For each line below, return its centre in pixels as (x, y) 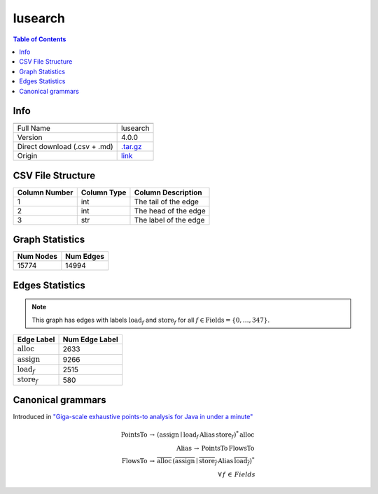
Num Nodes (37, 257)
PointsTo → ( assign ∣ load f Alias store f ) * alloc (188, 435)
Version (30, 138)
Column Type (104, 192)
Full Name (34, 128)
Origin (27, 156)
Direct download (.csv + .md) (65, 147)
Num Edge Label (90, 339)
